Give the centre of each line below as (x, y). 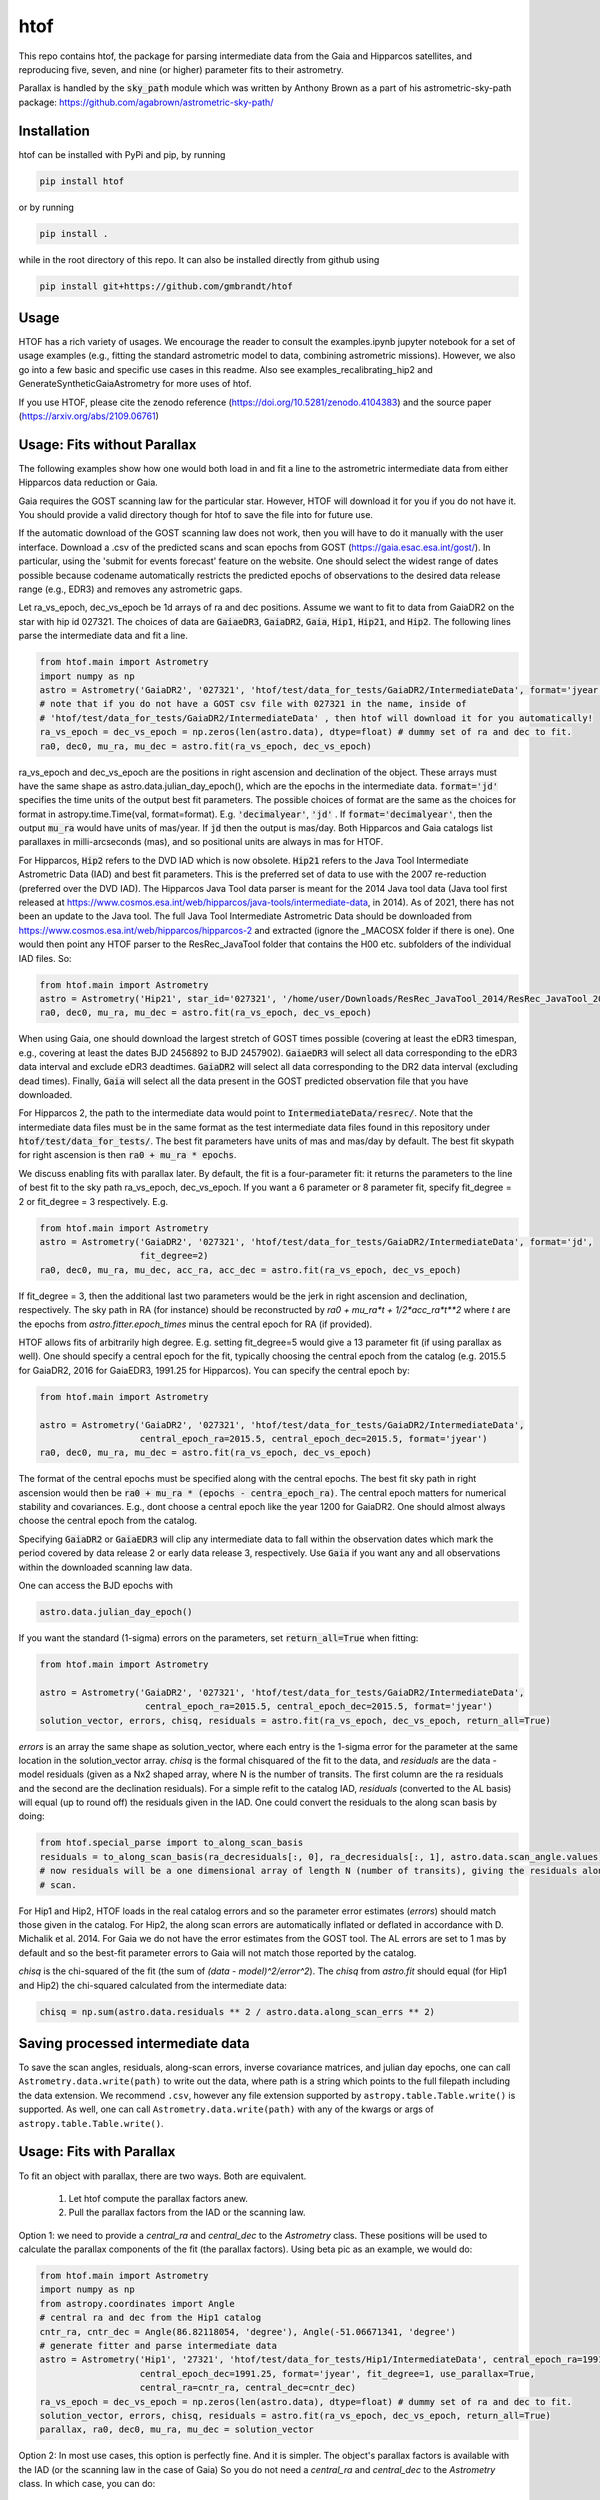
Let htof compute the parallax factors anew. (158, 2198)
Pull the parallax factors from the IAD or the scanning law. (187, 2212)
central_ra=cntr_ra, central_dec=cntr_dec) (248, 2388)
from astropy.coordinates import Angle (137, 2303)
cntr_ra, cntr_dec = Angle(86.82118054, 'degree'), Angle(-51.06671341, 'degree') (248, 2331)
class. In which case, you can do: (87, 2484)
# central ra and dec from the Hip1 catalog (150, 2318)
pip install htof (82, 181)
